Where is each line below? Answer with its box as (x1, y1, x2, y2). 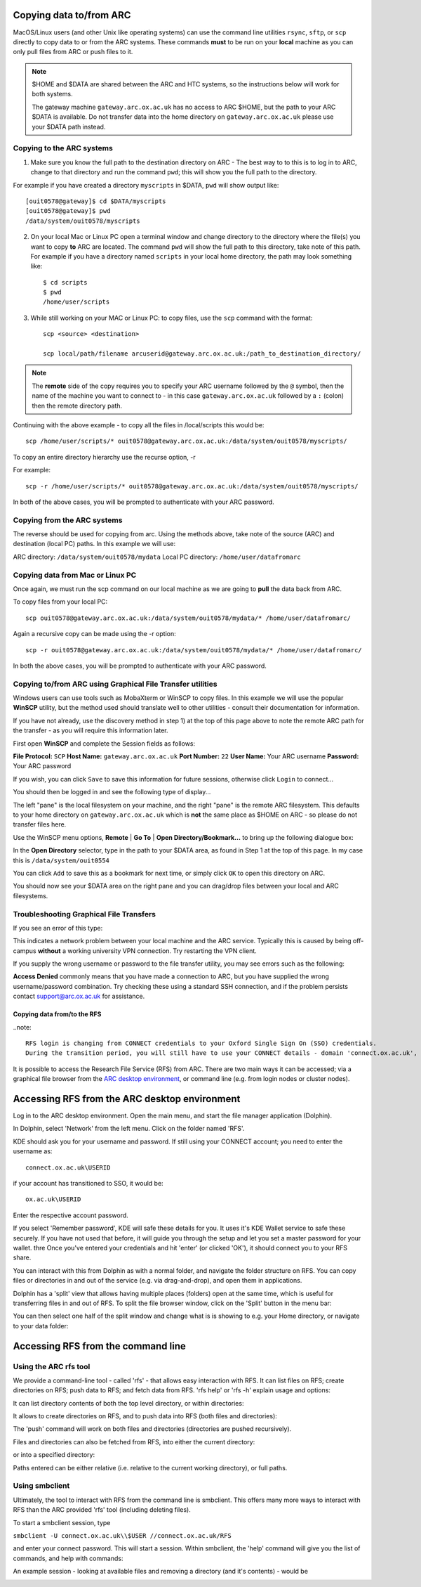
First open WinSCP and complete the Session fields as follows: (13, 739, 196, 748)
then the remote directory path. (32, 401, 123, 410)
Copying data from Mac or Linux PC (13, 570, 137, 580)
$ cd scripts (43, 278, 88, 286)
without (37, 946, 61, 955)
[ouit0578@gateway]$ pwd (25, 207, 111, 215)
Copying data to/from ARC (13, 9, 131, 21)
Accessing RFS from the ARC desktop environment (13, 1093, 241, 1105)
